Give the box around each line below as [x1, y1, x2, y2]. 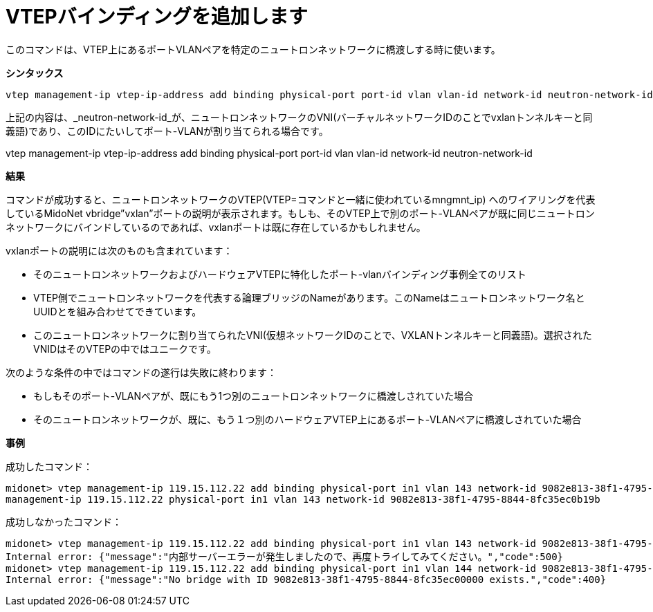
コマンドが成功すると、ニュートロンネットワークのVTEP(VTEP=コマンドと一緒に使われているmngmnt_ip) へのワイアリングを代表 [6, 193, 596, 205]
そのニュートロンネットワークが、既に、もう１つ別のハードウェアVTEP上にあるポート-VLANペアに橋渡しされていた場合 [33, 413, 582, 425]
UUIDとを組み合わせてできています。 [33, 305, 202, 317]
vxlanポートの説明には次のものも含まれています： [6, 244, 233, 257]
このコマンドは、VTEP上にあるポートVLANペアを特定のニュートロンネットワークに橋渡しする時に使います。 [6, 43, 501, 55]
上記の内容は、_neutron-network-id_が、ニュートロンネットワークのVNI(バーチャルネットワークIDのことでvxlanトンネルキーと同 [6, 111, 593, 123]
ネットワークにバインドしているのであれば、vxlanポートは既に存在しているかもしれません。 [6, 221, 426, 233]
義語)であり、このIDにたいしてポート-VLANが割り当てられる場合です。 [6, 124, 329, 137]
